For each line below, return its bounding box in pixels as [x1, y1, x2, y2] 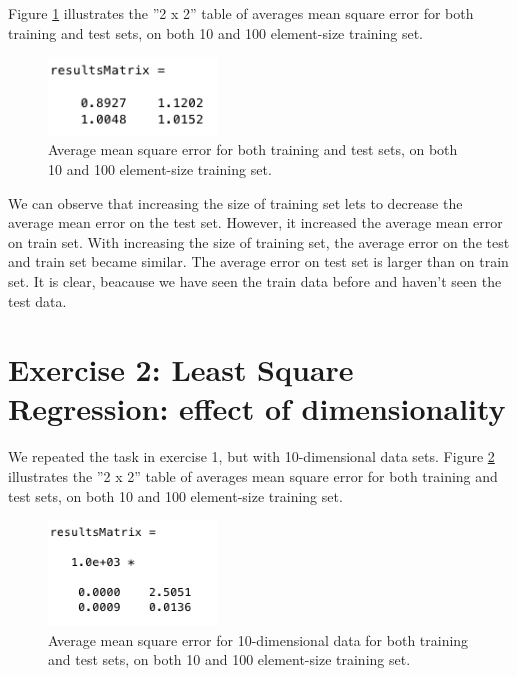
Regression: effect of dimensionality [8, 388, 506, 429]
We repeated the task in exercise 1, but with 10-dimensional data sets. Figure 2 [8, 446, 495, 467]
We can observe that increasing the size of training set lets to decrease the [8, 192, 463, 213]
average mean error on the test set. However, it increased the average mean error [8, 212, 503, 233]
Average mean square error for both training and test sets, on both [48, 139, 458, 160]
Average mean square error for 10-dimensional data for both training [48, 629, 469, 650]
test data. [8, 290, 67, 311]
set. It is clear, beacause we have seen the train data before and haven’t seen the [8, 270, 502, 291]
